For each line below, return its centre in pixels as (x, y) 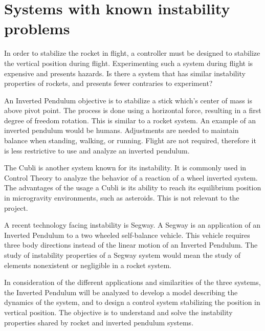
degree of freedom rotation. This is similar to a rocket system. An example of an (130, 120)
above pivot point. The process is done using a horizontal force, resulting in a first (133, 110)
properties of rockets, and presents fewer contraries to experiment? (108, 83)
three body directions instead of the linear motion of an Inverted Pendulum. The (131, 245)
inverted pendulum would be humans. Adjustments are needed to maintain (122, 130)
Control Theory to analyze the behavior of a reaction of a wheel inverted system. (131, 177)
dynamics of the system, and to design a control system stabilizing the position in (132, 302)
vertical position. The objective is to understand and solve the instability (118, 312)
